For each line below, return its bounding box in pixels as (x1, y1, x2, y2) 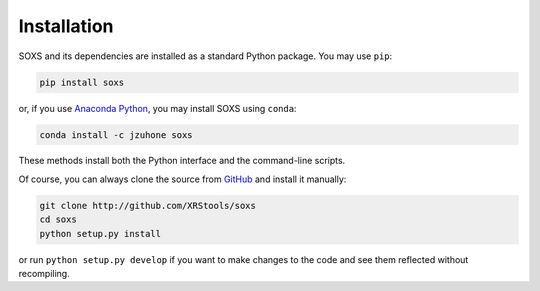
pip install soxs (39, 76, 125, 88)
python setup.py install (39, 228, 162, 239)
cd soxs (39, 214, 77, 225)
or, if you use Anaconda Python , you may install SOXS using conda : (18, 102, 297, 114)
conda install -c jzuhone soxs (39, 129, 194, 140)
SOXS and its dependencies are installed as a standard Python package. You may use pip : (18, 50, 393, 62)
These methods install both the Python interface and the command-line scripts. (18, 155, 346, 167)
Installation (18, 15, 114, 37)
